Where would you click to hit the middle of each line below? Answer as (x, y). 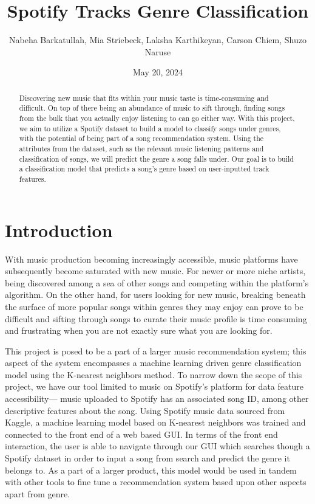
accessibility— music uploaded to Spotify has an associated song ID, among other (157, 399)
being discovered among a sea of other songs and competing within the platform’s (157, 282)
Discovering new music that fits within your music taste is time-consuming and (144, 98)
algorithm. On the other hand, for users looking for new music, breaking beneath (155, 295)
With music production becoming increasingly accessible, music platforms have (151, 259)
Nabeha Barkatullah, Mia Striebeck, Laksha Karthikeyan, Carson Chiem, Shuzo (158, 40)
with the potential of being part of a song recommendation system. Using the (141, 138)
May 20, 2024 (158, 72)
